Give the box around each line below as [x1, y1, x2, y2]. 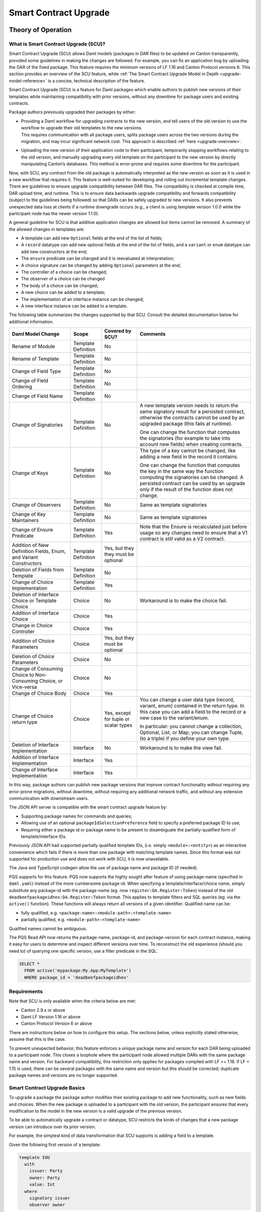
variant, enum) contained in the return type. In [139, 702, 245, 709]
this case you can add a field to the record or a [139, 708, 246, 715]
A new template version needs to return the [139, 402, 239, 409]
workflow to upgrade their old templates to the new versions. [21, 125, 143, 131]
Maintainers [12, 517, 39, 524]
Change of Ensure [12, 526, 53, 533]
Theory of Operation [9, 26, 72, 34]
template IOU [19, 1154, 50, 1160]
